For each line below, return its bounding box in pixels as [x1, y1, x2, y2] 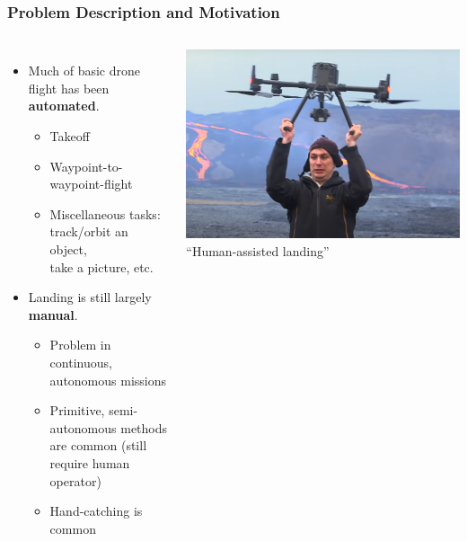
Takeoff [49, 127, 90, 145]
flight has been [28, 78, 110, 97]
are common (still [49, 436, 147, 455]
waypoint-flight [49, 174, 133, 193]
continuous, [49, 352, 112, 371]
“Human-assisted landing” [186, 241, 330, 260]
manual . [28, 305, 78, 324]
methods [120, 418, 168, 437]
